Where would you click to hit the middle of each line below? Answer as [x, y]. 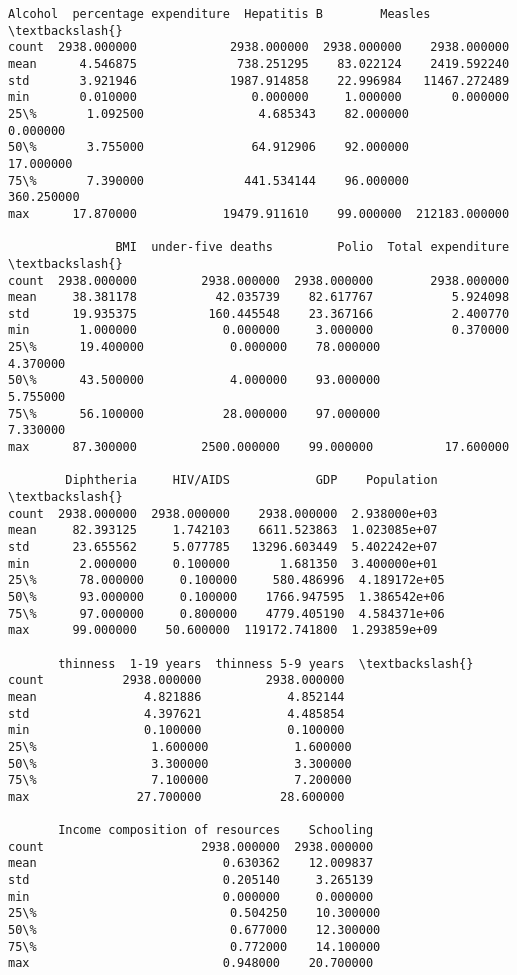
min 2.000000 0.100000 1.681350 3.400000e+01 [223, 563]
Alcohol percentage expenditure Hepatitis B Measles [219, 14]
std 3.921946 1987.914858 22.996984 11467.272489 [259, 80]
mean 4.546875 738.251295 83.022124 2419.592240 [259, 63]
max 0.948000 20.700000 [191, 963]
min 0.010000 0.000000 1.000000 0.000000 [259, 97]
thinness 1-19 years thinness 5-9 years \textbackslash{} [266, 663]
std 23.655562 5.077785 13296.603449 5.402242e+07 [223, 547]
